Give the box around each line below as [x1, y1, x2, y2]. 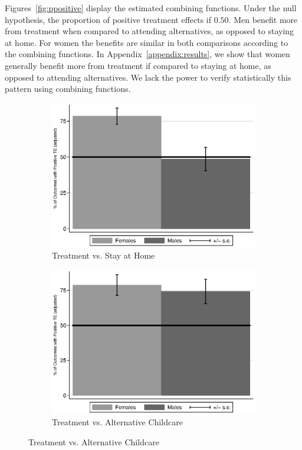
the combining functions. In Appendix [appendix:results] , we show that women [5, 48, 290, 60]
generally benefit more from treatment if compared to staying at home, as [5, 59, 271, 71]
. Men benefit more [228, 13, 298, 25]
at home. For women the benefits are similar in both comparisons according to [5, 36, 288, 48]
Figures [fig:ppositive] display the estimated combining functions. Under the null [5, 2, 297, 14]
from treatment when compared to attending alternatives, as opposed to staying [5, 25, 294, 37]
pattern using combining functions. [5, 82, 131, 95]
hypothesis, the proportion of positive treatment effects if [5, 13, 212, 25]
